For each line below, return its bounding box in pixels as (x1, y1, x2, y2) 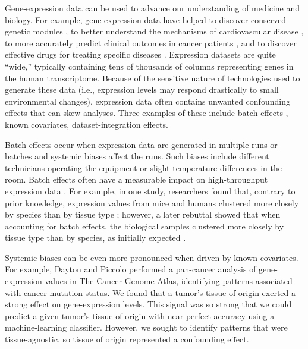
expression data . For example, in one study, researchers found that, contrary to (5, 184, 296, 197)
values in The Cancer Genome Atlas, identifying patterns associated (45, 275, 293, 287)
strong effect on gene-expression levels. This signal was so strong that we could (5, 298, 292, 310)
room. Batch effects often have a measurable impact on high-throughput (5, 173, 268, 185)
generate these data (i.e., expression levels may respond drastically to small (5, 83, 279, 96)
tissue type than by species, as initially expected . (5, 231, 186, 244)
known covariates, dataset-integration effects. (5, 118, 168, 130)
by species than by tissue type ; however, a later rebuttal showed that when (5, 208, 281, 221)
